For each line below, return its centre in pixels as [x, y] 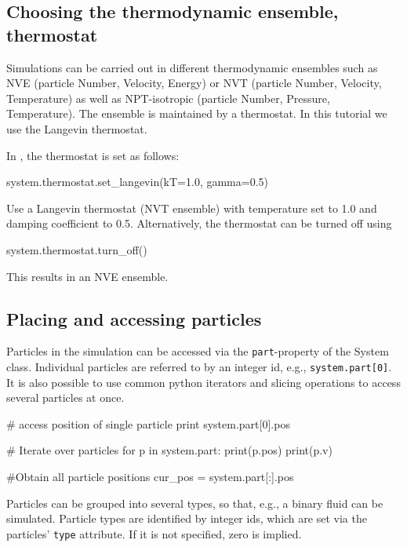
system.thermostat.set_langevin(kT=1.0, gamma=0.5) [138, 182]
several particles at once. [65, 397]
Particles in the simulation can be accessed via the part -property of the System [198, 351]
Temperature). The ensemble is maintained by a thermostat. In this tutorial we [197, 113]
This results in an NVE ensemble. [87, 276]
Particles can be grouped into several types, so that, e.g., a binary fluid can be [195, 503]
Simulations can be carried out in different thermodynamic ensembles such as [192, 67]
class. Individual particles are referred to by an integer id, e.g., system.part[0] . [199, 366]
